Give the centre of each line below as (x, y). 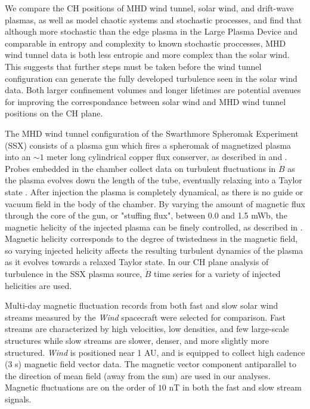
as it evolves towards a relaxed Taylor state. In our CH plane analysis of (137, 262)
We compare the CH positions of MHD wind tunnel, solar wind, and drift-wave (149, 8)
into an (18, 157)
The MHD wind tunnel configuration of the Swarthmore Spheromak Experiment (152, 133)
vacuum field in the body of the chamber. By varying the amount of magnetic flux (155, 203)
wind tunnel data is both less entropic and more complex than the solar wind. (147, 55)
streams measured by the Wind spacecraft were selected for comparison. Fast (145, 317)
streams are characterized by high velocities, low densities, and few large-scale (147, 329)
